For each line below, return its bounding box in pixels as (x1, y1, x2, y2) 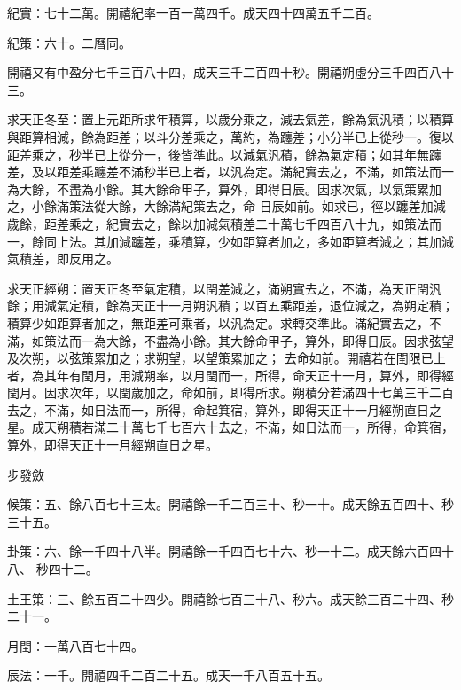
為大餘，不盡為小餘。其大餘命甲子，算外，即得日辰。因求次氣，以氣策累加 (7, 179, 441, 198)
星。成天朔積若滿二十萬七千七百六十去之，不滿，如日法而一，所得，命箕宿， (7, 418, 454, 436)
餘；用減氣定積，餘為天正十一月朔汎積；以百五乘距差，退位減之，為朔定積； (7, 296, 454, 315)
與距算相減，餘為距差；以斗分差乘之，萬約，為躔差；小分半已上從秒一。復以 (7, 127, 454, 145)
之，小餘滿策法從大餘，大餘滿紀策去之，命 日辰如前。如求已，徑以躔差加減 (7, 197, 446, 216)
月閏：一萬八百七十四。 (7, 636, 144, 655)
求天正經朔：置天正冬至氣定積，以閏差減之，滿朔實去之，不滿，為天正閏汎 (7, 278, 441, 297)
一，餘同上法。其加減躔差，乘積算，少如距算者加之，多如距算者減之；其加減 (7, 231, 454, 250)
